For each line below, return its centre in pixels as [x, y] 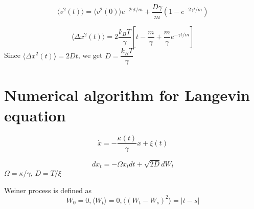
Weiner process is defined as [48, 190]
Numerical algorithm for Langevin [127, 95]
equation [35, 115]
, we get [90, 55]
